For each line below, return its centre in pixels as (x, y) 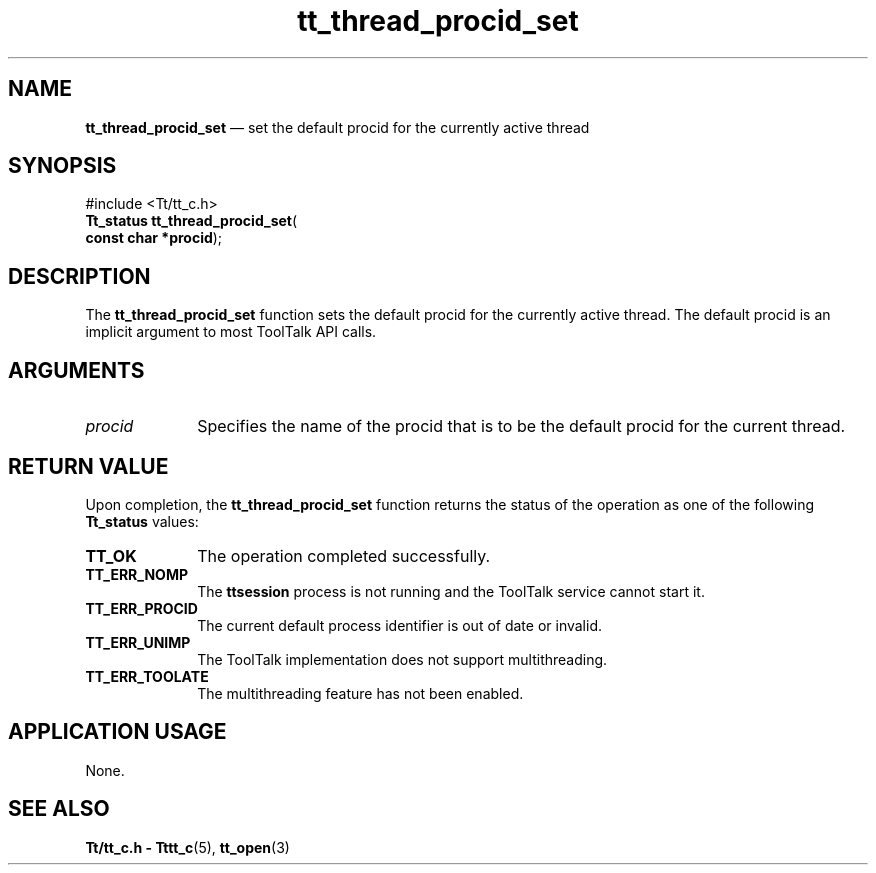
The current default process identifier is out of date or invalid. (400, 625)
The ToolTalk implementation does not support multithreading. (402, 659)
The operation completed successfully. (344, 555)
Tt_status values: (142, 521)
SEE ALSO (59, 809)
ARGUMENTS (76, 370)
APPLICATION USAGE (117, 732)
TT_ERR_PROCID (141, 608)
